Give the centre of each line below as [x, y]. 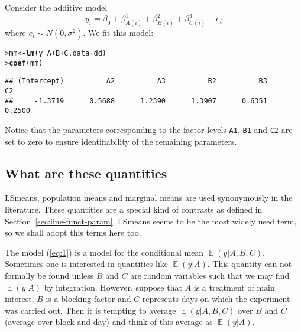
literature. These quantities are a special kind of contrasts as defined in [134, 209]
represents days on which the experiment [216, 299]
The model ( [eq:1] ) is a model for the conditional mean [104, 252]
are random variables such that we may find [210, 275]
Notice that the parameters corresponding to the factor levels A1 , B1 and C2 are [149, 129]
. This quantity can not [250, 264]
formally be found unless [49, 275]
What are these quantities [86, 173]
